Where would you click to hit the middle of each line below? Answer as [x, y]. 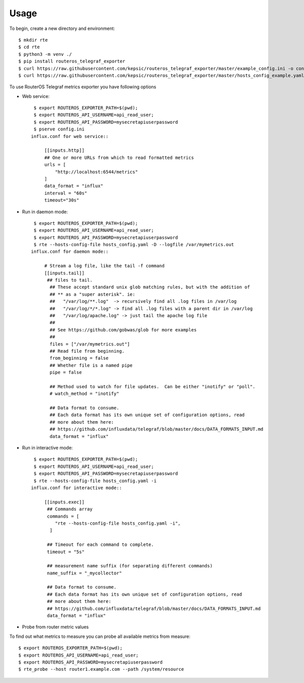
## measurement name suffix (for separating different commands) [130, 566]
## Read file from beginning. [87, 351]
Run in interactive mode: [47, 448]
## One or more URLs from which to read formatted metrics [119, 158]
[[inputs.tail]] [64, 273]
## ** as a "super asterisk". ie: [92, 294]
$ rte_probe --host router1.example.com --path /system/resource [101, 669]
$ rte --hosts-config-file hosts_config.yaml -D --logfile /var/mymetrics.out [134, 245]
